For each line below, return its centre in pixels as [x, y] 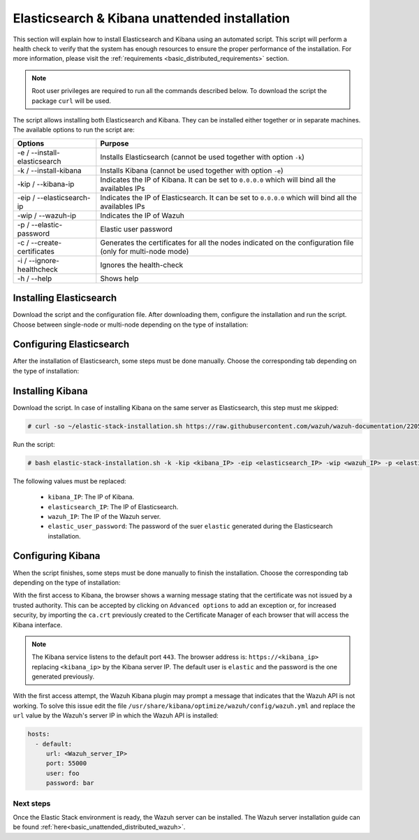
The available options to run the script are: [74, 130]
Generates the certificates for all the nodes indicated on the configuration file [227, 243]
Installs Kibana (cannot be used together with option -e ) [192, 170]
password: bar [70, 783]
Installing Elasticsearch [65, 298]
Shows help [119, 278]
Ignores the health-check [142, 264]
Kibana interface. [38, 625]
